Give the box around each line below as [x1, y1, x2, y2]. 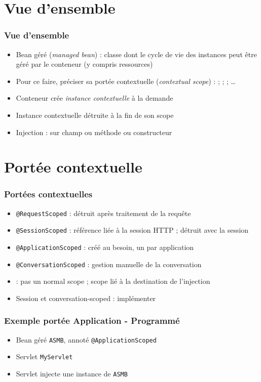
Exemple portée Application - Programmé [4, 314, 180, 327]
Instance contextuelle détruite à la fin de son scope [16, 109, 174, 120]
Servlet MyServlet [16, 351, 73, 362]
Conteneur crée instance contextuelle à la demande [16, 93, 173, 103]
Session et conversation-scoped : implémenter [16, 292, 156, 303]
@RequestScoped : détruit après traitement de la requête [16, 207, 191, 218]
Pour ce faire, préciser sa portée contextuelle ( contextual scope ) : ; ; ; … [16, 75, 236, 86]
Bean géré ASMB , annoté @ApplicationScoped [16, 334, 157, 345]
